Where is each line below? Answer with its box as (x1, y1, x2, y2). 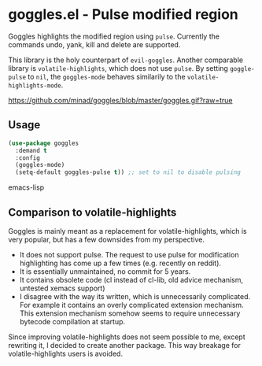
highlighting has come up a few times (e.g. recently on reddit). (19, 258, 222, 268)
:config (15, 153, 41, 162)
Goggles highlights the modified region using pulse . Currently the (8, 31, 220, 41)
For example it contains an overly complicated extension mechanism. (19, 300, 244, 309)
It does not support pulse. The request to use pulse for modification (19, 250, 239, 259)
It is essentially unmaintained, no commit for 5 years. (19, 266, 191, 276)
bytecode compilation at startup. (19, 316, 126, 326)
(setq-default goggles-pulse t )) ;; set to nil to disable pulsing (15, 168, 242, 176)
